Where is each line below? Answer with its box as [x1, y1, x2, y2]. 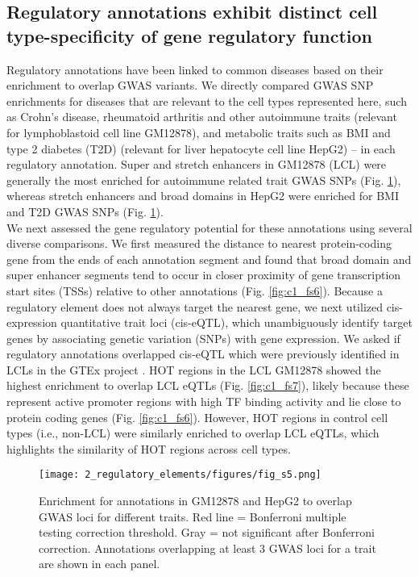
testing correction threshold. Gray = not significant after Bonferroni [39, 524, 375, 541]
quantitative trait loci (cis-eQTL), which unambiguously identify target [60, 314, 413, 331]
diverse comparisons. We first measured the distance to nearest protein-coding [6, 235, 392, 252]
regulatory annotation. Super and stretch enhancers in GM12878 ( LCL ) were [6, 156, 387, 173]
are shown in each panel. [39, 555, 160, 572]
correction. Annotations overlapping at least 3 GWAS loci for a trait [39, 539, 376, 556]
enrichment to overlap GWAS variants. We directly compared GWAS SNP [6, 77, 374, 94]
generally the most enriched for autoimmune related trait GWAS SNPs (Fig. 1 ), [6, 171, 401, 188]
